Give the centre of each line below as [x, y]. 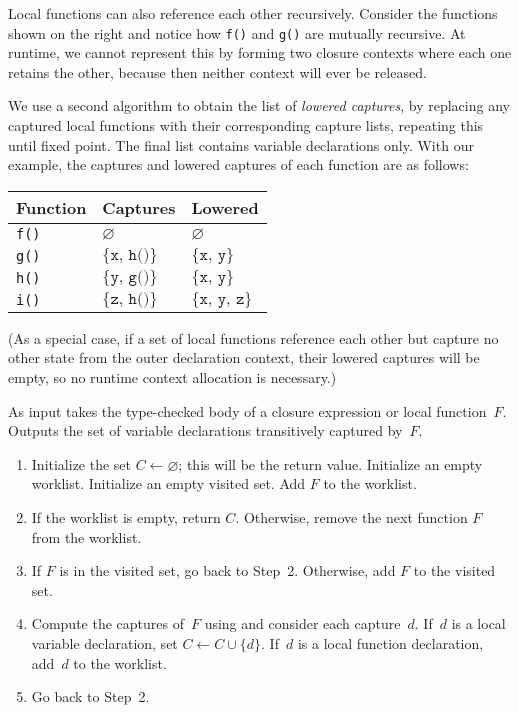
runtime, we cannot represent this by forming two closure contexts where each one [260, 52]
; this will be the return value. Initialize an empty [330, 463]
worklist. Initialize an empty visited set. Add [168, 483]
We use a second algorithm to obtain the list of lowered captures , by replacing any [259, 105]
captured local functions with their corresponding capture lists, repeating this [246, 125]
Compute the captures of [107, 623]
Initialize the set [81, 463]
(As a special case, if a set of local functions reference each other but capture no [253, 337]
